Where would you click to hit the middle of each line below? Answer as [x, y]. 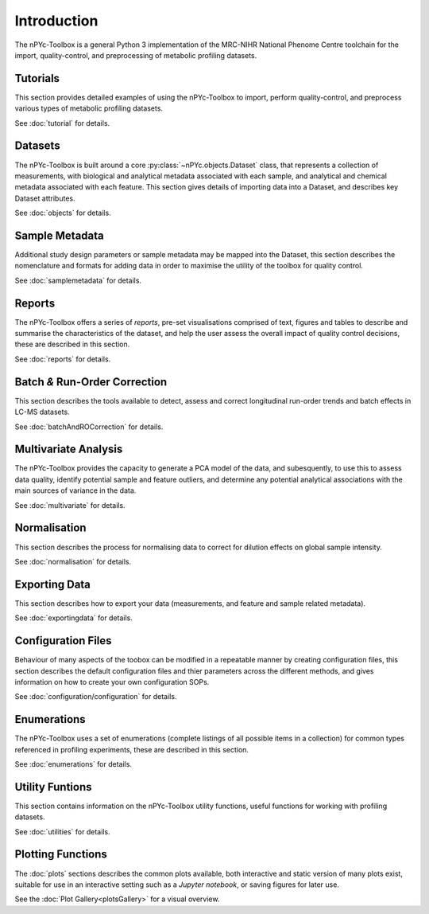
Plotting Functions [61, 855]
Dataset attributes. [45, 198]
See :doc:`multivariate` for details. [70, 505]
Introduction [56, 21]
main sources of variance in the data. [75, 490]
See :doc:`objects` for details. [63, 213]
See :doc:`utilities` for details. [62, 831]
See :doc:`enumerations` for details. [73, 764]
